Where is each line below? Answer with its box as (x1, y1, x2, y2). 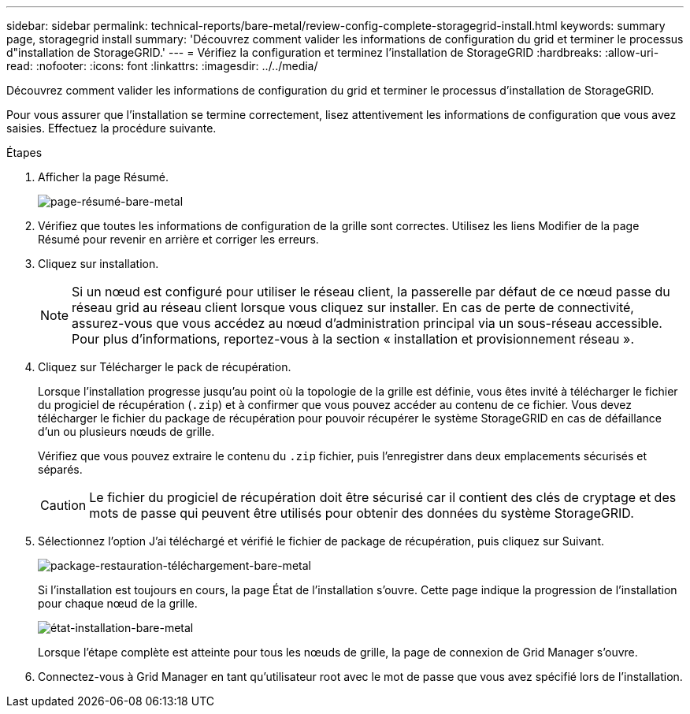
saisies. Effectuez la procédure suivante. (6, 121, 217, 135)
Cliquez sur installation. (38, 257, 159, 270)
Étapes (6, 146, 43, 159)
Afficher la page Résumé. (38, 170, 169, 184)
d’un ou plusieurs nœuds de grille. (38, 425, 215, 438)
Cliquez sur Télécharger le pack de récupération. (38, 360, 291, 374)
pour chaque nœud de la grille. (38, 597, 198, 610)
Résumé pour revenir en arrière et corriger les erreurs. (38, 232, 319, 246)
